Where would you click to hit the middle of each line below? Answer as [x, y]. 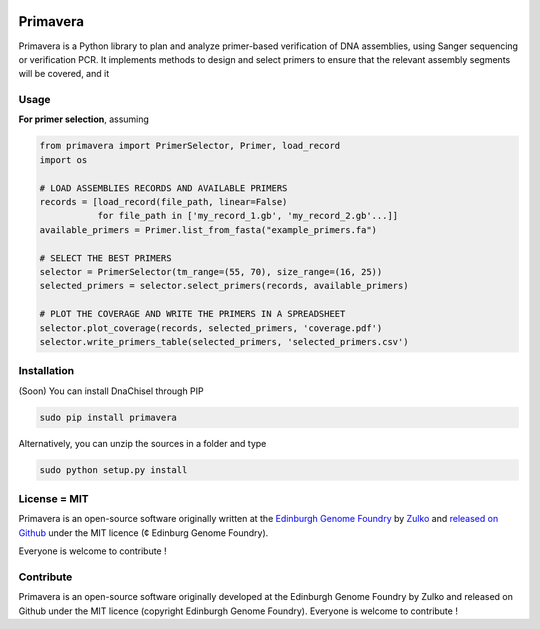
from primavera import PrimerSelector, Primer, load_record [190, 146]
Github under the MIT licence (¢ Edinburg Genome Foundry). [143, 532]
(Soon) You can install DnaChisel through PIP [111, 391]
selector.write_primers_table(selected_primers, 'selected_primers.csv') [224, 341]
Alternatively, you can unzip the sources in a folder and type [142, 443]
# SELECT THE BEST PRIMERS [105, 258]
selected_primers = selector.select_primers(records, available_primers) [224, 286]
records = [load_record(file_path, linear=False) [163, 201]
